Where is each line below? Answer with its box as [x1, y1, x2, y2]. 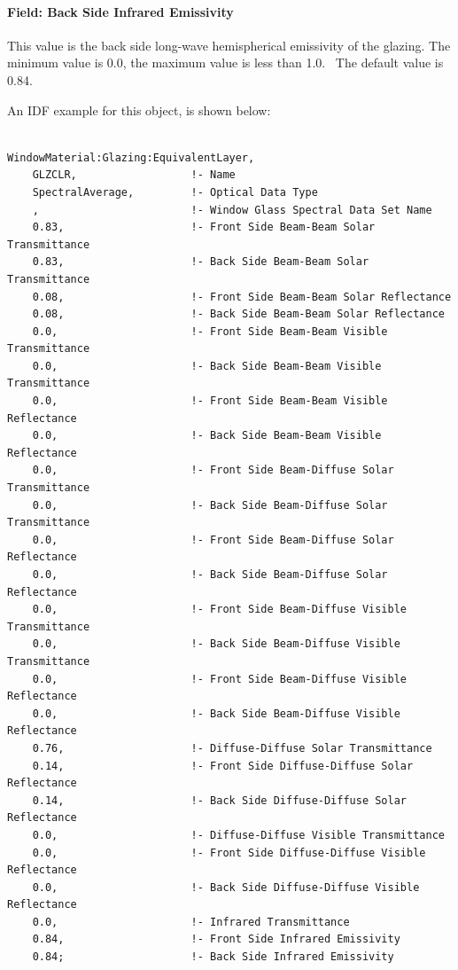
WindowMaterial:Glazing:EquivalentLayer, [7, 151, 255, 164]
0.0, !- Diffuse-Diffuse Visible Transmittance [32, 828, 445, 841]
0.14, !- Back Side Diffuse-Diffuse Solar [32, 794, 408, 807]
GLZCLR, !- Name [32, 168, 236, 182]
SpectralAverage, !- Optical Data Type [32, 185, 318, 199]
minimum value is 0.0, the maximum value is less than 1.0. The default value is [7, 53, 444, 72]
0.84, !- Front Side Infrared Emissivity [32, 933, 400, 946]
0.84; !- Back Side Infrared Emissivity [32, 950, 394, 964]
